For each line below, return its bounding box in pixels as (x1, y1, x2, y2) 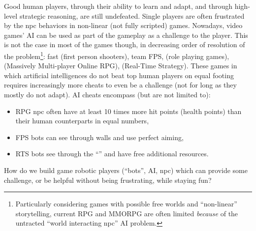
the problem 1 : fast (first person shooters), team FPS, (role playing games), (4, 49, 229, 61)
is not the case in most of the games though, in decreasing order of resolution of (4, 39, 245, 50)
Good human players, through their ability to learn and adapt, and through (4, 1, 233, 11)
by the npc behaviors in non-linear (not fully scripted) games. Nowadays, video (4, 20, 243, 30)
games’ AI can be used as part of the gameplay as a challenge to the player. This (4, 29, 248, 40)
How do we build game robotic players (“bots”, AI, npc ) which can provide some (4, 165, 248, 175)
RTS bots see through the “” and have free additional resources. (15, 148, 209, 159)
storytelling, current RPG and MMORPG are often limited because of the (15, 208, 238, 218)
